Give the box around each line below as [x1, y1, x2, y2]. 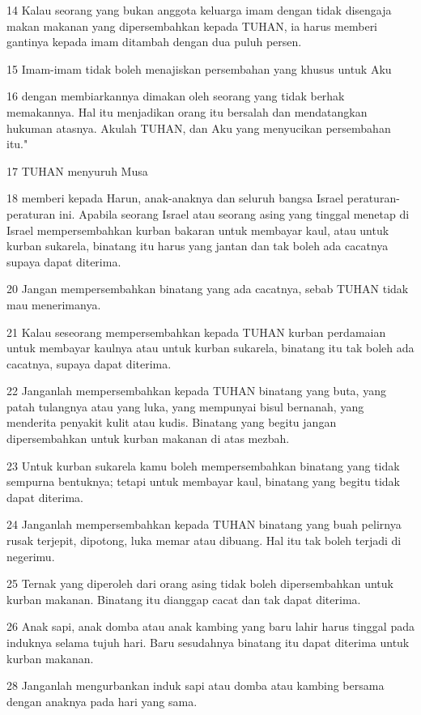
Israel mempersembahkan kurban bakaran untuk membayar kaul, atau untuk [6, 221, 389, 238]
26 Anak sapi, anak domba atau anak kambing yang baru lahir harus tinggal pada [6, 618, 415, 635]
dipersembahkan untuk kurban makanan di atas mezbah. [6, 430, 290, 447]
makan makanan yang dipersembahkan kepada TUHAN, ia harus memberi [6, 17, 378, 34]
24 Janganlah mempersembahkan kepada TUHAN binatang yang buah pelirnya [6, 516, 402, 533]
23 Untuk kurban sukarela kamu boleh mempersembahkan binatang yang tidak [6, 457, 400, 474]
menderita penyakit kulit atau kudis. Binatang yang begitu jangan [6, 414, 337, 431]
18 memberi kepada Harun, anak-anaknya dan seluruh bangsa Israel [6, 189, 344, 206]
